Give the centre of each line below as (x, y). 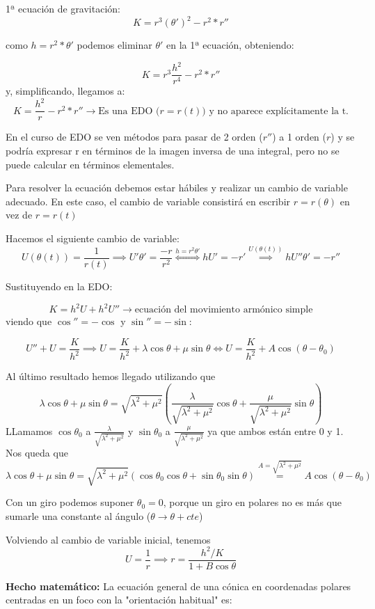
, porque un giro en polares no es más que (253, 502)
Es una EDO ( (129, 111)
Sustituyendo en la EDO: (59, 286)
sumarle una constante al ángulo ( (78, 516)
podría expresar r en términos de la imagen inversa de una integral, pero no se (173, 150)
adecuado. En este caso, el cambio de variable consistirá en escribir (148, 201)
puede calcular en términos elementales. (90, 164)
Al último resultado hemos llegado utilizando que (111, 376)
